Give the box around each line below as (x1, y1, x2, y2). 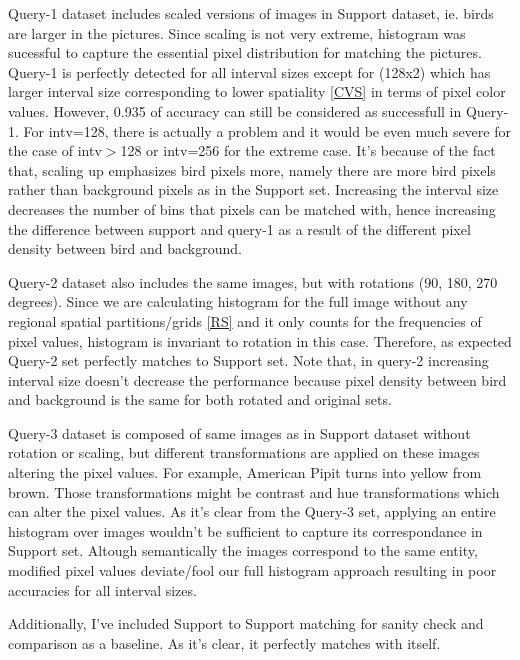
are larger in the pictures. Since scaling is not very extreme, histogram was (8, 22, 466, 43)
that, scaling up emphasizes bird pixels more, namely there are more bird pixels (8, 159, 496, 180)
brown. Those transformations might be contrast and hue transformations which (8, 481, 500, 502)
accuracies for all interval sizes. (8, 579, 197, 600)
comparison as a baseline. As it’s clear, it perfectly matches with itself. (8, 632, 441, 653)
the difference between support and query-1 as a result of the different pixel (8, 218, 471, 239)
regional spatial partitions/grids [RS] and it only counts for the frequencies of (8, 310, 482, 331)
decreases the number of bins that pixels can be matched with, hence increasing (8, 198, 496, 219)
